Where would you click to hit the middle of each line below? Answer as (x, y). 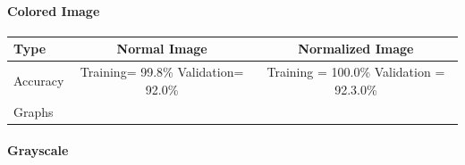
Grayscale (38, 150)
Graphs (34, 111)
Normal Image (162, 49)
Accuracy (39, 80)
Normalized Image (356, 49)
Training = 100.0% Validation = (356, 72)
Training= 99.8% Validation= (162, 72)
